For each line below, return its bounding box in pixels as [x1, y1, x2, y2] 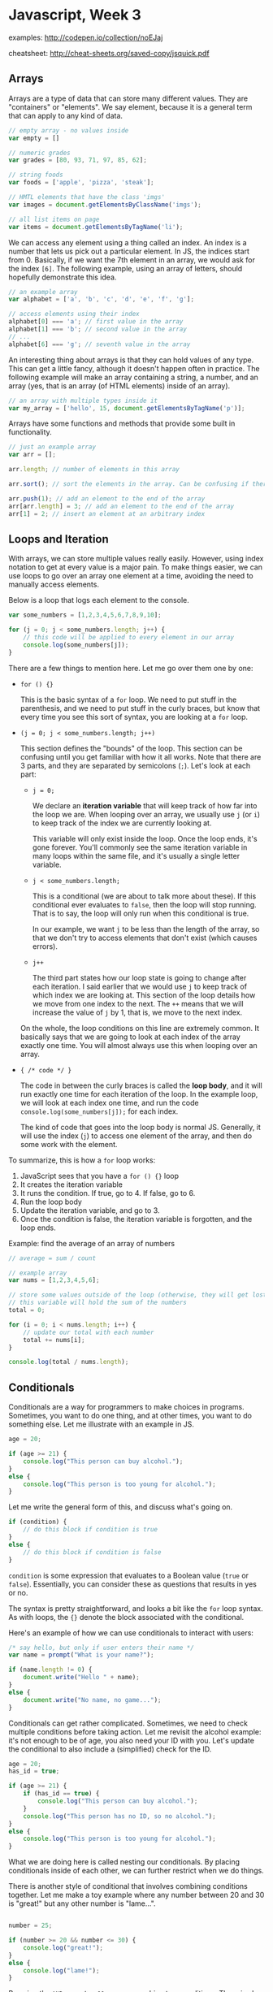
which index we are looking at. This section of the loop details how [32, 990, 256, 1000]
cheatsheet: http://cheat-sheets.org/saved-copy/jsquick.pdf [8, 48, 210, 58]
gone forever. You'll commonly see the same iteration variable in [32, 842, 248, 852]
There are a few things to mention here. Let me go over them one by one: [8, 663, 253, 673]
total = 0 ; [8, 1306, 45, 1314]
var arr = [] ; [8, 451, 57, 459]
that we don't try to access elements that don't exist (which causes [32, 933, 258, 942]
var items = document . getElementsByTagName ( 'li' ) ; [8, 223, 184, 231]
